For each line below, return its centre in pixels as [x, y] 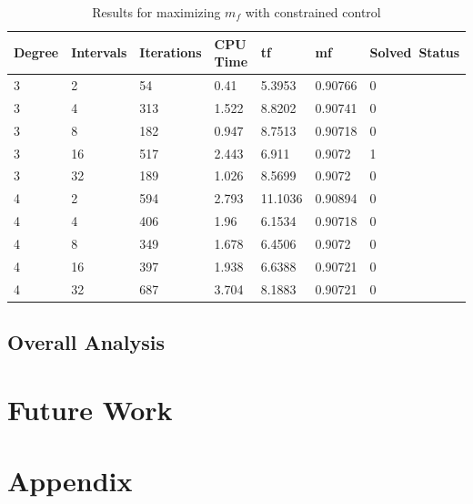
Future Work [90, 409]
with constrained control [313, 12]
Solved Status [414, 52]
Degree [36, 52]
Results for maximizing [156, 12]
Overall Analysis [86, 342]
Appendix [70, 481]
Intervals [99, 52]
